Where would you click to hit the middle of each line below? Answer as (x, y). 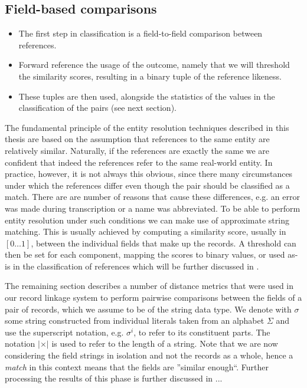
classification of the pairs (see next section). (97, 108)
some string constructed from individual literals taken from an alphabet (135, 320)
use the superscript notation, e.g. (64, 332)
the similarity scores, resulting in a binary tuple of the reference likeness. (150, 76)
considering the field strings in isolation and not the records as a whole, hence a (149, 355)
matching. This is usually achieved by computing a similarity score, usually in (146, 231)
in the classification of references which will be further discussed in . (136, 266)
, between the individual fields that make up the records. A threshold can (164, 243)
